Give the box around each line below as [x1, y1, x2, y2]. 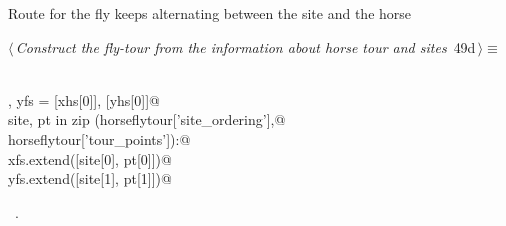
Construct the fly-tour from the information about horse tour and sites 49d [15, 36, 476, 57]
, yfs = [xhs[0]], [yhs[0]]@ [8, 89, 160, 110]
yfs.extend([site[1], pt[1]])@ [8, 168, 172, 189]
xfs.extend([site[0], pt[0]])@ [8, 148, 172, 169]
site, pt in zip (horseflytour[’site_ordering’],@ [8, 109, 286, 130]
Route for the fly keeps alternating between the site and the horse [8, 3, 412, 23]
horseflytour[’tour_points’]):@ [8, 128, 191, 149]
